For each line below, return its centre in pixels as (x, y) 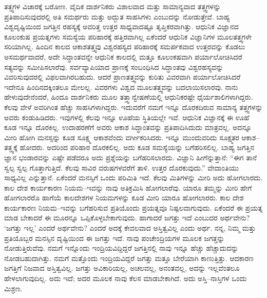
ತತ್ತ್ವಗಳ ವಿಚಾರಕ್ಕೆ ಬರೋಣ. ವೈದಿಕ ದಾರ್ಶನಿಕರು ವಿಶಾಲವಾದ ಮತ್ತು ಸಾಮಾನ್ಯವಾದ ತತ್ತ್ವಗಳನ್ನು (113, 6)
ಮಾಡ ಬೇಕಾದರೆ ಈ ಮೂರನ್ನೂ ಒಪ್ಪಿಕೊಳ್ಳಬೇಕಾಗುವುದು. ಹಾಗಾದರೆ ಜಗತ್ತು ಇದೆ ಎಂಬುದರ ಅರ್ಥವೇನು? (127, 218)
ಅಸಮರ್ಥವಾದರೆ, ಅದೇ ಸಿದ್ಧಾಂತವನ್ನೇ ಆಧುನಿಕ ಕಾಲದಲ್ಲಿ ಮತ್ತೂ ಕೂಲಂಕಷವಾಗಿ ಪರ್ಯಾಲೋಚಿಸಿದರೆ (123, 56)
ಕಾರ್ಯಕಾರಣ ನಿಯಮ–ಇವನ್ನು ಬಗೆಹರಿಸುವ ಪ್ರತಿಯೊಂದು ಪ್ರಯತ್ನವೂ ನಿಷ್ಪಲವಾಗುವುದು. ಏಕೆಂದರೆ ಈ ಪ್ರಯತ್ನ (133, 207)
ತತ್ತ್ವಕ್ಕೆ (11, 147)
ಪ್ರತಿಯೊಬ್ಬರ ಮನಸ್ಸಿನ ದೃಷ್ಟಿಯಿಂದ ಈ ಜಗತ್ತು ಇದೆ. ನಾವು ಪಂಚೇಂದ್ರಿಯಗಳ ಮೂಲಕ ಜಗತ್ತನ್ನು (115, 238)
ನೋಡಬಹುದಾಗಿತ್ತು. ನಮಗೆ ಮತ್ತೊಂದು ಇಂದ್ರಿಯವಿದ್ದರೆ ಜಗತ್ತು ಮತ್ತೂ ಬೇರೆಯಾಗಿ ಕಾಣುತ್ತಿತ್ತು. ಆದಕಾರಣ (129, 258)
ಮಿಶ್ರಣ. (13, 288)
